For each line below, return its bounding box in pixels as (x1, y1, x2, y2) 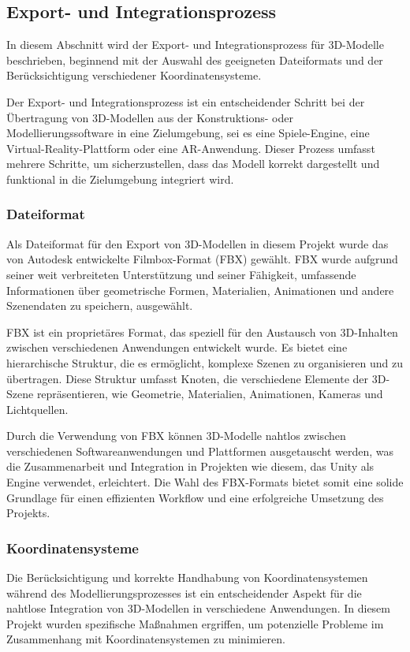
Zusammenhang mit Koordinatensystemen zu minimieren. (6, 631, 285, 647)
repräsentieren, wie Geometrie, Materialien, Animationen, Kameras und (36, 386, 383, 402)
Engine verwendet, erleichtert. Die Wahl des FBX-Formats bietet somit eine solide (6, 474, 404, 490)
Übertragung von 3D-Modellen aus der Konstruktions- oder (6, 109, 293, 125)
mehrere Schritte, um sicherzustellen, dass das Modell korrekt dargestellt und (6, 155, 380, 172)
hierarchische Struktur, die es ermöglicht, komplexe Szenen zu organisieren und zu (6, 354, 403, 371)
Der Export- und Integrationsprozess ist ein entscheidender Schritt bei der (6, 93, 365, 110)
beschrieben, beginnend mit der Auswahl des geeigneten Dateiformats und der (6, 51, 383, 68)
